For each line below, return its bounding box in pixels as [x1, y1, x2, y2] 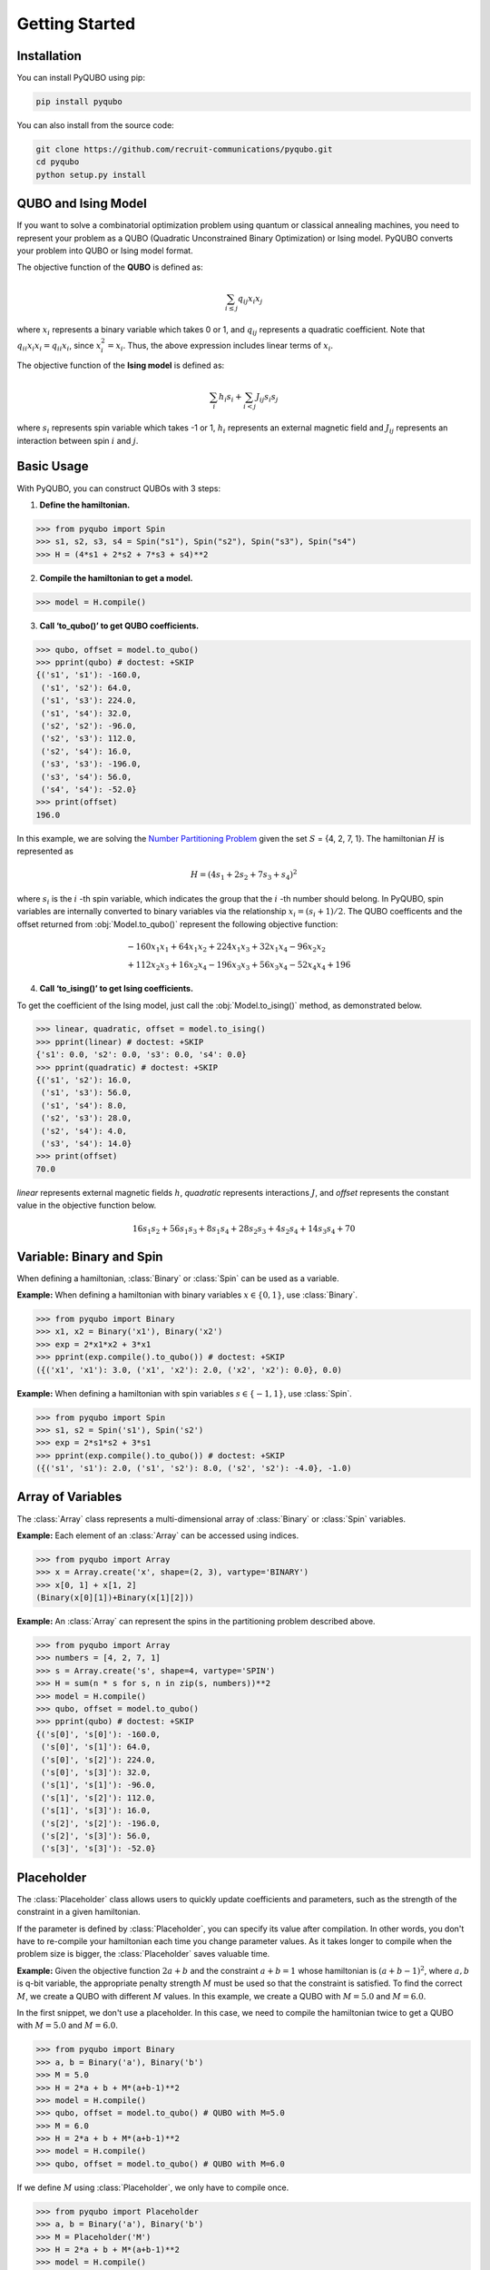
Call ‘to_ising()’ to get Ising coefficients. [39, 983, 194, 994]
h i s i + [218, 391, 242, 404]
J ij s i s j [255, 391, 279, 404]
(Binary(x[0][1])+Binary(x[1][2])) [35, 1593, 194, 1603]
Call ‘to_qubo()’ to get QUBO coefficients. [39, 620, 200, 631]
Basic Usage [16, 459, 89, 474]
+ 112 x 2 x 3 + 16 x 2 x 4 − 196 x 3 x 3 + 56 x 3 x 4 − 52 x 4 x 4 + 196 [127, 959, 351, 972]
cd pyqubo [35, 157, 80, 167]
